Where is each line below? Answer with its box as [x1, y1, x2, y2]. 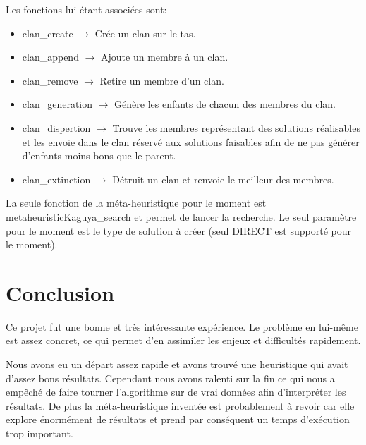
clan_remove [22, 73, 78, 87]
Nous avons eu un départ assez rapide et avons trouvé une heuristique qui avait [6, 357, 348, 372]
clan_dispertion [22, 120, 91, 135]
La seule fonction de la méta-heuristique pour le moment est [6, 195, 267, 210]
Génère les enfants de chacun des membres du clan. [114, 97, 336, 111]
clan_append [22, 49, 79, 64]
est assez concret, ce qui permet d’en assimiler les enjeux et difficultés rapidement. [6, 333, 361, 348]
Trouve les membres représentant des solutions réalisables [112, 120, 360, 135]
